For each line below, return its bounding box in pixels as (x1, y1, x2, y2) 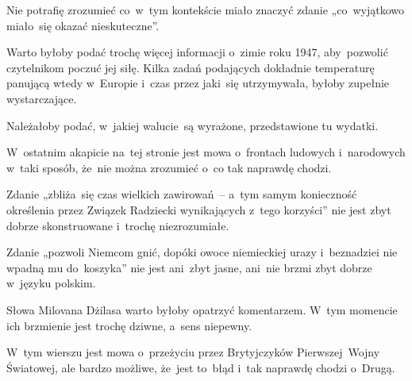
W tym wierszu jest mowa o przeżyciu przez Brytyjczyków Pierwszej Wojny (6, 344, 380, 360)
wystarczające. (6, 90, 77, 106)
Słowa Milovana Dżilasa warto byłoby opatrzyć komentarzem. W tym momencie (6, 301, 398, 317)
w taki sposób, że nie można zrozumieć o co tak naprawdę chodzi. (6, 159, 332, 175)
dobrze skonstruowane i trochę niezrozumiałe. (6, 217, 229, 233)
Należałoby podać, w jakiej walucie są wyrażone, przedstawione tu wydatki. (6, 117, 379, 133)
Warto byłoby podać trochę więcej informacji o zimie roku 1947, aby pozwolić (6, 44, 388, 60)
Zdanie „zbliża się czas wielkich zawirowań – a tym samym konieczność (6, 186, 357, 202)
